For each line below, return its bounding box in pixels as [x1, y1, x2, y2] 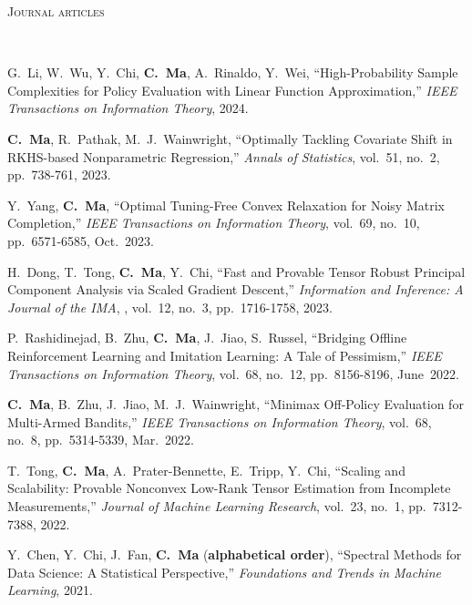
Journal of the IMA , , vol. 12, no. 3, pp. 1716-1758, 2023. [7, 297, 333, 316]
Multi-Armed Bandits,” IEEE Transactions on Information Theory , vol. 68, [7, 412, 432, 431]
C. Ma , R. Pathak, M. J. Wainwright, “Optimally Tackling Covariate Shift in [7, 128, 453, 148]
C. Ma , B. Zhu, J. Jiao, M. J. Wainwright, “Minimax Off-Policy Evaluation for [7, 395, 464, 414]
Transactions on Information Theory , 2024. [7, 98, 249, 118]
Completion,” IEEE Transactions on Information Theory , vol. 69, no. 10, [7, 213, 420, 232]
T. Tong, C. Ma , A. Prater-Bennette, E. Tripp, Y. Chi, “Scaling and [7, 460, 405, 479]
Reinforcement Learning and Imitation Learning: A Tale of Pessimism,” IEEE [7, 345, 442, 364]
